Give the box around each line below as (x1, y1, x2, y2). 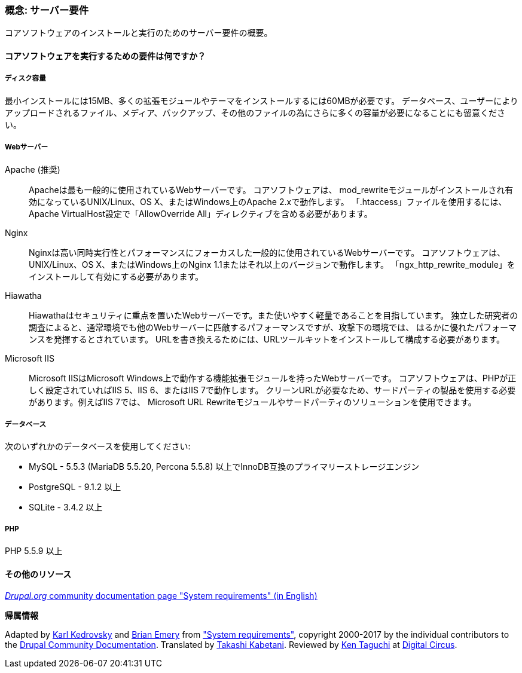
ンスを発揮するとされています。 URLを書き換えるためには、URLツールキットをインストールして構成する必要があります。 (29, 334, 505, 344)
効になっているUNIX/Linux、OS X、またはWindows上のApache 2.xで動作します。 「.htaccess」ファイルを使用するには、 (29, 196, 507, 207)
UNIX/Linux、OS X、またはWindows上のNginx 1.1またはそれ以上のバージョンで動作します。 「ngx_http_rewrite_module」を (29, 259, 515, 270)
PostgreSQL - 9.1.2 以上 (29, 482, 121, 492)
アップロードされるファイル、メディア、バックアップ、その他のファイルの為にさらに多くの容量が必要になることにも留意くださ (5, 107, 505, 118)
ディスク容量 (5, 74, 46, 83)
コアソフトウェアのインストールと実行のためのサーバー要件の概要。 (5, 27, 273, 38)
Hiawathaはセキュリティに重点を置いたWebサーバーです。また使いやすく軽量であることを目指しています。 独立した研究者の (29, 310, 518, 320)
